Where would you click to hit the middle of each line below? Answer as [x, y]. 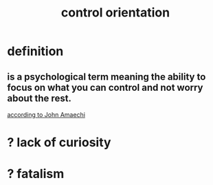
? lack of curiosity [59, 143]
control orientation [115, 13]
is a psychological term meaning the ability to [106, 77]
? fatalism [36, 174]
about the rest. [40, 98]
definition [35, 51]
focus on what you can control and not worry [105, 87]
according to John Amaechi [46, 115]
